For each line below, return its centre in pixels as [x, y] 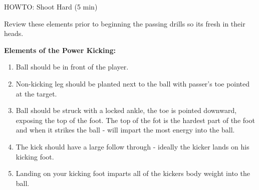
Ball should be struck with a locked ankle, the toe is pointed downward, [126, 110]
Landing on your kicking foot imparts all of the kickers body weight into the [133, 173]
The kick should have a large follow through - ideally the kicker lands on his [133, 146]
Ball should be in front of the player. [72, 67]
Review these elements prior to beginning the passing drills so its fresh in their [125, 23]
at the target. [36, 93]
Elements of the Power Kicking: [60, 50]
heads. [14, 33]
